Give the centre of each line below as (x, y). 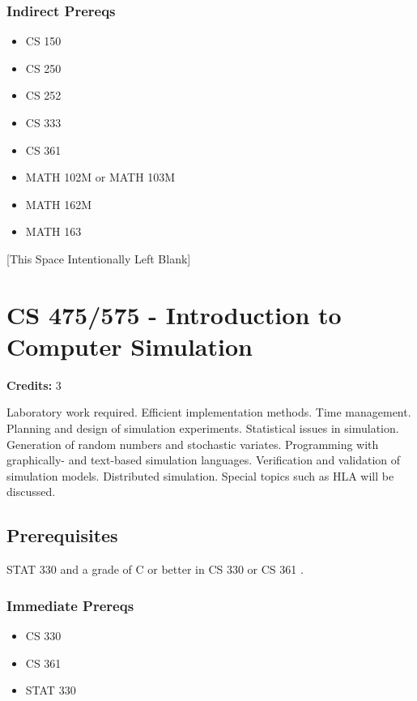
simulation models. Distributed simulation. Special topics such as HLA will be (200, 475)
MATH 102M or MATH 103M (100, 177)
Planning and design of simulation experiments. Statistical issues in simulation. (203, 428)
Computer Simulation (130, 346)
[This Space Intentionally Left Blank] (99, 258)
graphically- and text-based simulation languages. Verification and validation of (204, 460)
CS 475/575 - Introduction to (174, 314)
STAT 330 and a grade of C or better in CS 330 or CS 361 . (155, 569)
